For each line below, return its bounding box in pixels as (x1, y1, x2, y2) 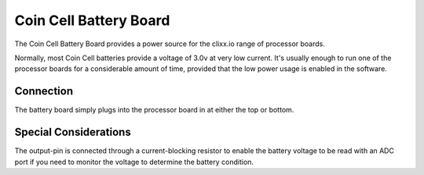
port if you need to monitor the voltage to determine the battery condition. (14, 157, 254, 166)
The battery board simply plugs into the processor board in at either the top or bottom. (14, 105, 294, 115)
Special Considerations (14, 126, 131, 139)
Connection (14, 84, 74, 98)
